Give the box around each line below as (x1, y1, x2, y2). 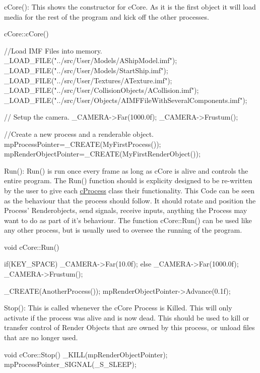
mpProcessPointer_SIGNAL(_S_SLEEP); (4, 359, 137, 369)
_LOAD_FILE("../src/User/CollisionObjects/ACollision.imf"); (4, 85, 199, 95)
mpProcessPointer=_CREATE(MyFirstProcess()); (4, 138, 161, 149)
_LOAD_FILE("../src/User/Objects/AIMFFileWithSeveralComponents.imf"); (4, 94, 247, 105)
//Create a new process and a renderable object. (4, 128, 154, 139)
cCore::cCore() (4, 28, 49, 39)
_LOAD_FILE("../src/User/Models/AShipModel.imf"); (4, 55, 177, 66)
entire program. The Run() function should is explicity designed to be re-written (4, 175, 252, 186)
